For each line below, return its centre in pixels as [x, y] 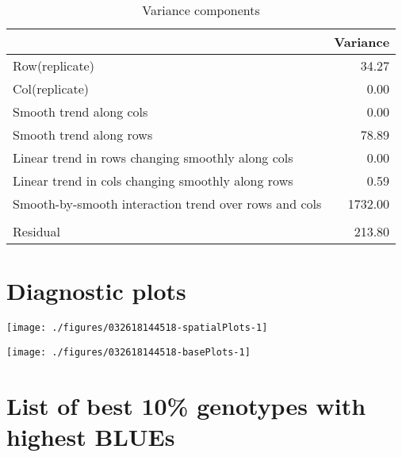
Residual [36, 231]
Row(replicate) [54, 65]
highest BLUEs [91, 436]
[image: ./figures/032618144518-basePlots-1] [128, 352]
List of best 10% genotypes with [186, 405]
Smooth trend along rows [83, 134]
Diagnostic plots [96, 291]
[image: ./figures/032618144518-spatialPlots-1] [137, 328]
